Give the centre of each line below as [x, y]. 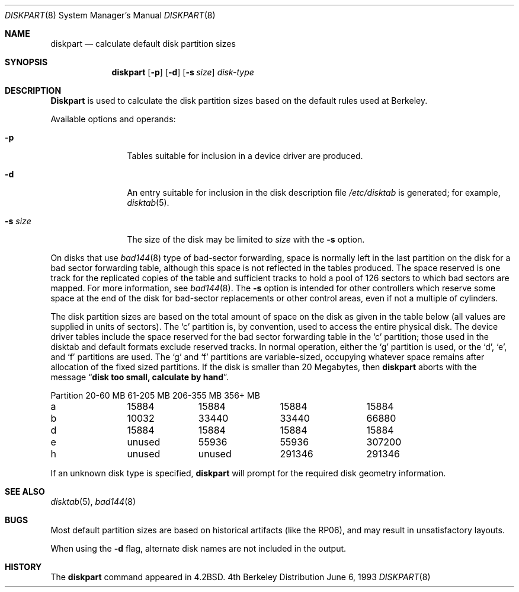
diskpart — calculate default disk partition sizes [143, 44]
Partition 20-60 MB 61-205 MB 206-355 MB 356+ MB [155, 395]
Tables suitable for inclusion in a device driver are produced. [245, 156]
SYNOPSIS [26, 62]
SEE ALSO [25, 491]
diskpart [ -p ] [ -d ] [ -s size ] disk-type [183, 72]
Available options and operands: [113, 119]
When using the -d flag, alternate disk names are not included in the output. [198, 548]
